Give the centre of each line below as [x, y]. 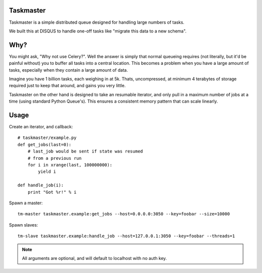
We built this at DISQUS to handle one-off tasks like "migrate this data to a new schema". [98, 31]
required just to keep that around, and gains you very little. [67, 86]
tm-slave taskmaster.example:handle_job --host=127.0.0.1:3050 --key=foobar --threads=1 [126, 236]
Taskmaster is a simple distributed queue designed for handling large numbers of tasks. [97, 22]
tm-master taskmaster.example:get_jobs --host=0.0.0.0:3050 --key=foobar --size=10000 [124, 214]
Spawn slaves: [24, 225]
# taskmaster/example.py [47, 138]
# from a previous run [55, 158]
